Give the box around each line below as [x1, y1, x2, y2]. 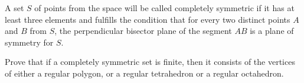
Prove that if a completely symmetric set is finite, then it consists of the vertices [5, 56, 295, 68]
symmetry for [5, 36, 54, 48]
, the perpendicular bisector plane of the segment [54, 25, 232, 37]
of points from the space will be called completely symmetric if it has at [34, 2, 295, 13]
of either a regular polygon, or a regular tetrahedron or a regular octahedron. [5, 67, 284, 79]
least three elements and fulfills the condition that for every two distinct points [5, 13, 290, 25]
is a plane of [250, 25, 294, 37]
